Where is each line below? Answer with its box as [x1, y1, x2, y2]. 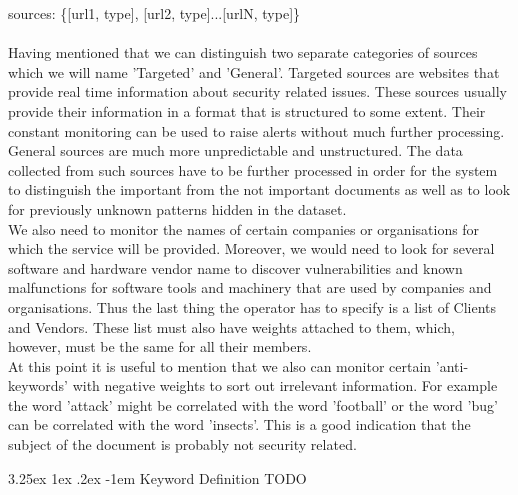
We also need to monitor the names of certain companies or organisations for [8, 218, 480, 239]
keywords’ [8, 375, 69, 396]
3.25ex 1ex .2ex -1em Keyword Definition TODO [8, 467, 307, 488]
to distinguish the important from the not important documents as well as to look [8, 179, 511, 200]
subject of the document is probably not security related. [8, 434, 357, 455]
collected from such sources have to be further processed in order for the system [8, 159, 498, 180]
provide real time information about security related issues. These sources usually [8, 81, 507, 102]
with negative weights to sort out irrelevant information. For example [72, 375, 498, 396]
